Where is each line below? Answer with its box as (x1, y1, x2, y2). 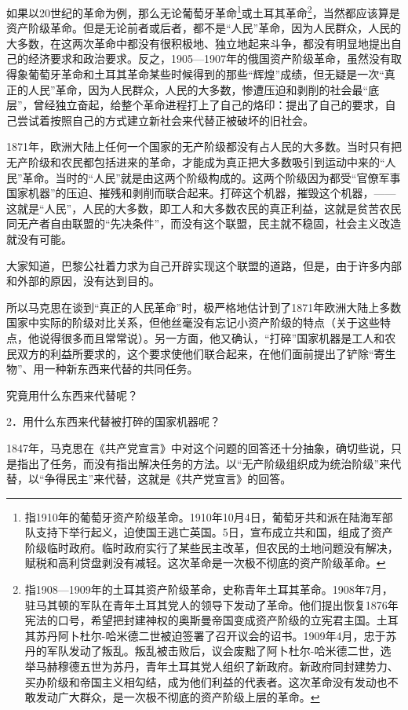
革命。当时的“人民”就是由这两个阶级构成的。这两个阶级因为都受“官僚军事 (22, 169, 401, 185)
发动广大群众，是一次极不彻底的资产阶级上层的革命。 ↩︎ (35, 689, 320, 705)
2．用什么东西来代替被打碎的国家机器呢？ (6, 413, 220, 430)
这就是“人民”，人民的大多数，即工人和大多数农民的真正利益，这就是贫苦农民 (6, 199, 402, 216)
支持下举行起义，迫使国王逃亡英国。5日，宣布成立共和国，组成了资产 (35, 524, 393, 540)
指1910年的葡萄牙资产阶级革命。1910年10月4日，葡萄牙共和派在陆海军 (24, 508, 382, 525)
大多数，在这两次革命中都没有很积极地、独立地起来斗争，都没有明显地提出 (6, 35, 391, 51)
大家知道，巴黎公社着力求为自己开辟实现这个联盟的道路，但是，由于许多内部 (6, 257, 402, 273)
